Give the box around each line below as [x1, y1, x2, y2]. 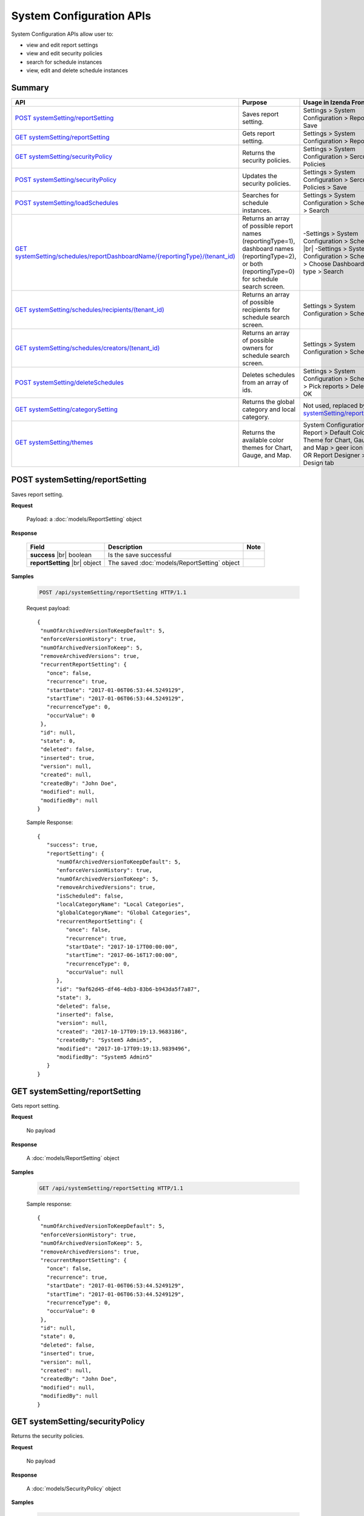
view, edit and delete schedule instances [26, 67, 129, 74]
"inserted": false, [56, 1011, 115, 1018]
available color [241, 436, 284, 444]
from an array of [241, 378, 289, 387]
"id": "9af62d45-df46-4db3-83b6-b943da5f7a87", [56, 985, 200, 993]
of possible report [241, 222, 294, 230]
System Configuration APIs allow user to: [11, 30, 113, 38]
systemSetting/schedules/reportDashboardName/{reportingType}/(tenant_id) [15, 252, 236, 261]
